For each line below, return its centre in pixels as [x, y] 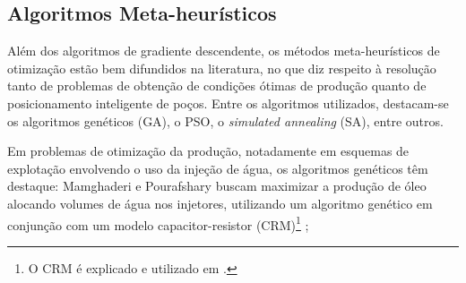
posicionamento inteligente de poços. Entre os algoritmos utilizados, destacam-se [228, 103]
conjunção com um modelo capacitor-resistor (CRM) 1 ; [158, 223]
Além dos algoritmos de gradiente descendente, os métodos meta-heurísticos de [224, 51]
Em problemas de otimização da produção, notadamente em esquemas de [208, 151]
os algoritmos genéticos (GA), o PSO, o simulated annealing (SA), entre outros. [225, 120]
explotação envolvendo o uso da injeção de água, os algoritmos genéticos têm [218, 168]
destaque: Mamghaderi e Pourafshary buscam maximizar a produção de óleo [217, 186]
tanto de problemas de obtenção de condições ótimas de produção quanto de [217, 86]
